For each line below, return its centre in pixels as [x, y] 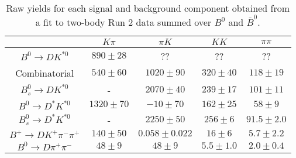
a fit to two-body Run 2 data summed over [123, 22]
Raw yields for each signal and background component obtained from [148, 8]
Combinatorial [45, 73]
